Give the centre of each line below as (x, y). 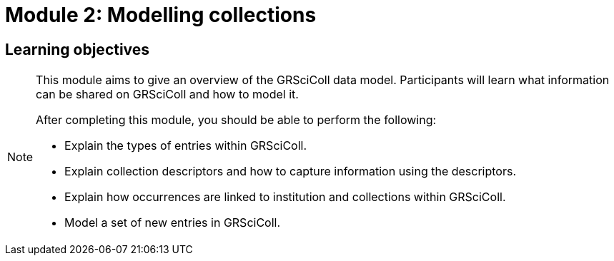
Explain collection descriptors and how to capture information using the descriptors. (291, 172)
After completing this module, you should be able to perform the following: (236, 120)
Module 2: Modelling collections (161, 15)
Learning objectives (78, 49)
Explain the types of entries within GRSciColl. (186, 146)
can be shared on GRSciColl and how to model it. (167, 94)
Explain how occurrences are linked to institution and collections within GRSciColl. (285, 197)
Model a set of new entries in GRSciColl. (173, 223)
